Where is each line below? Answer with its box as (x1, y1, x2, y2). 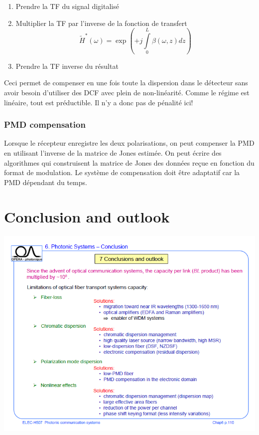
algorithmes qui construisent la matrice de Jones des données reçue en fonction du (4, 157, 255, 168)
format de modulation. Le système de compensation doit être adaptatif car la (4, 167, 240, 178)
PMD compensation (4, 118, 86, 131)
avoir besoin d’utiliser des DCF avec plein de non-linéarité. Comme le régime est (4, 87, 250, 98)
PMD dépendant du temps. (4, 177, 87, 187)
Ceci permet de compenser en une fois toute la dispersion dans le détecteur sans (4, 77, 248, 88)
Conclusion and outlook (4, 206, 170, 226)
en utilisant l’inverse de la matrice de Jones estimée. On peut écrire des (4, 148, 222, 158)
